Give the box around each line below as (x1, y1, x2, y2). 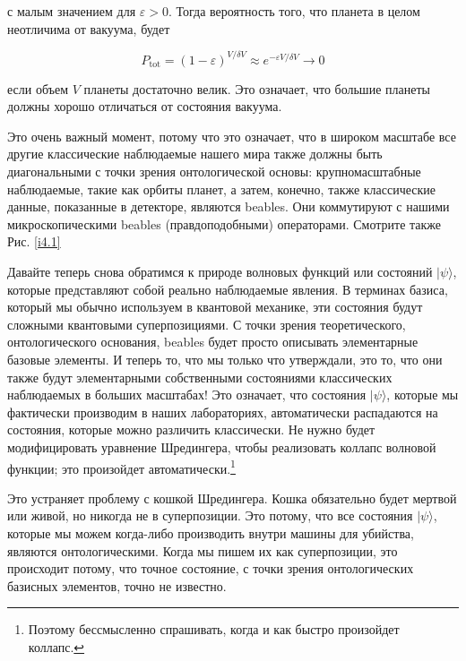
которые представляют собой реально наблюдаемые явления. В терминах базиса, (7, 279, 448, 298)
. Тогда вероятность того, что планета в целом (168, 2, 420, 20)
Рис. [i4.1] (7, 232, 61, 251)
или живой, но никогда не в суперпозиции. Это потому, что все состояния (7, 506, 413, 525)
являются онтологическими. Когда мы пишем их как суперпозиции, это (7, 541, 398, 560)
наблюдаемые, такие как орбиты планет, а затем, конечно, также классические (7, 179, 436, 198)
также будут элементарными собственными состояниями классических (7, 367, 393, 386)
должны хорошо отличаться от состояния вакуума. (7, 97, 282, 116)
